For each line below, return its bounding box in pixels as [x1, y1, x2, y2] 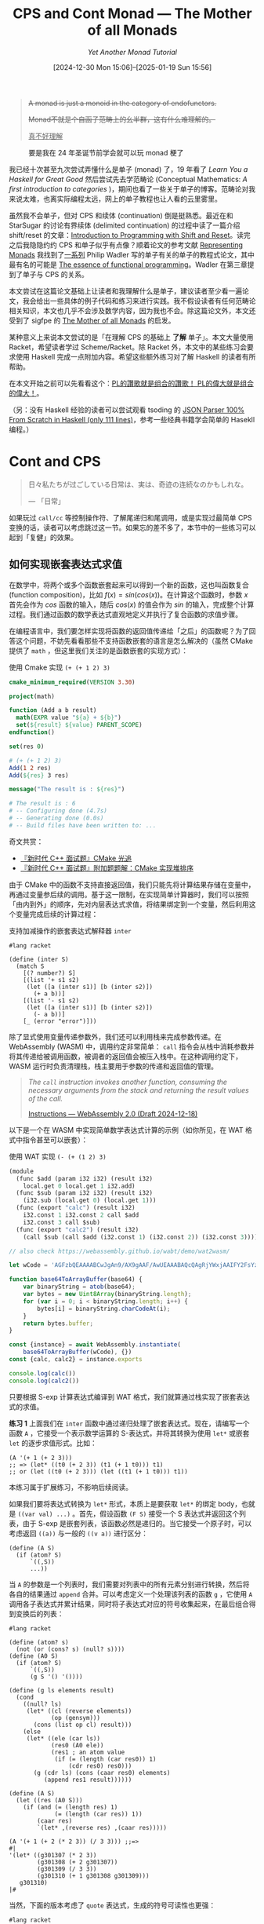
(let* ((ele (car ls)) [26, 1734, 101, 1743]
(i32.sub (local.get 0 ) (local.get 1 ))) [23, 1196, 157, 1205]
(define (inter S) [9, 955, 69, 963]
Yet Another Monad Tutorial [88, 47, 177, 57]
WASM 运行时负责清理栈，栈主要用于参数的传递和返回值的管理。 [9, 1061, 219, 1071]
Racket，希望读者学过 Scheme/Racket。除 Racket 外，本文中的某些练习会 [9, 342, 248, 352]
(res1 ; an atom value [50, 1748, 125, 1756]
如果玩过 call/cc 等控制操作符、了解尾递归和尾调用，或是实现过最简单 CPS [9, 513, 253, 522]
